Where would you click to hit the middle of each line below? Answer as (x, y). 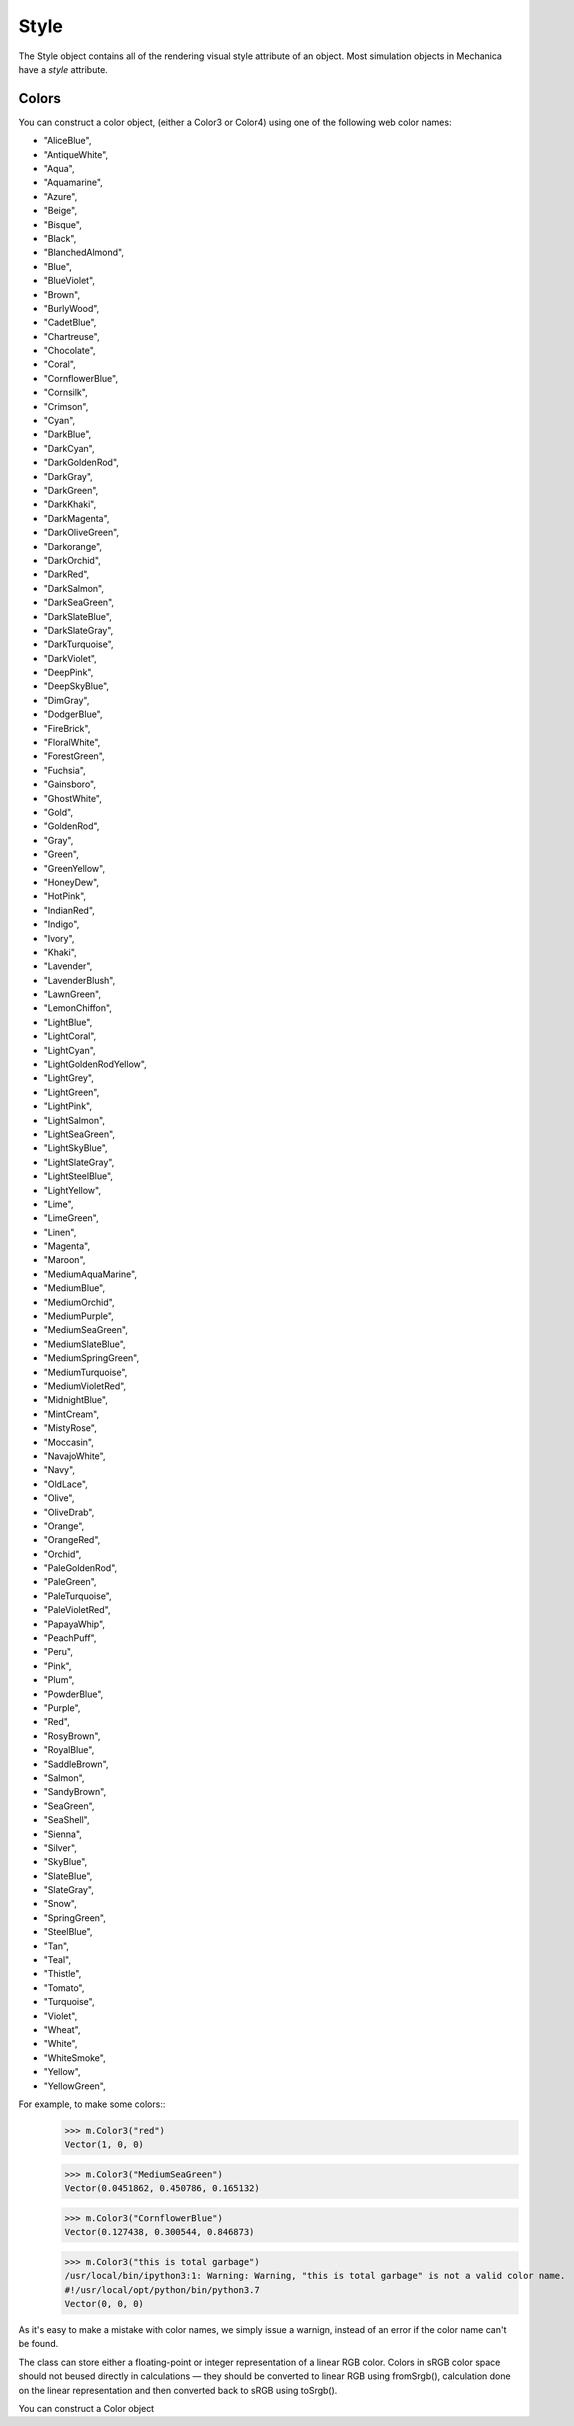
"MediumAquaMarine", (90, 1274)
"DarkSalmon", (74, 588)
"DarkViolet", (70, 658)
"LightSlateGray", (79, 1162)
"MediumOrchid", (79, 1302)
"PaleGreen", (70, 1582)
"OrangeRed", (72, 1540)
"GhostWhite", (72, 798)
